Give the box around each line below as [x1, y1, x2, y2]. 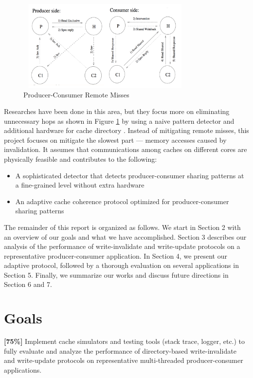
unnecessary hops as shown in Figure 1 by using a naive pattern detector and [4, 115, 235, 126]
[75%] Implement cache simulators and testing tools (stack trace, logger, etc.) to [4, 336, 245, 346]
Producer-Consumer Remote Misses [23, 90, 129, 100]
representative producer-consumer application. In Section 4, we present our [4, 250, 228, 261]
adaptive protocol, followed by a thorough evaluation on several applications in [4, 260, 239, 270]
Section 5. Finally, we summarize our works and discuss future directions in [4, 269, 229, 280]
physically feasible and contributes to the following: [4, 153, 157, 164]
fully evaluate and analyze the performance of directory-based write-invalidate [4, 345, 236, 356]
